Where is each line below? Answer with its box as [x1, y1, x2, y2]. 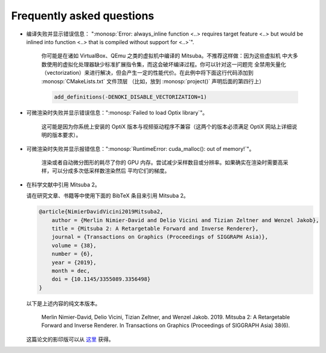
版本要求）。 [51, 132, 81, 139]
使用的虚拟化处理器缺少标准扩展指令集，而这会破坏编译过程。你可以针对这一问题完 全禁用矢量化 [46, 60, 286, 68]
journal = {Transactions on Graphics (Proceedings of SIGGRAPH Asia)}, [51, 234, 269, 241]
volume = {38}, [51, 242, 97, 249]
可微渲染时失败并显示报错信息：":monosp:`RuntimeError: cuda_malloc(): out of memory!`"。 [26, 145, 255, 152]
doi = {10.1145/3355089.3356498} [51, 276, 151, 283]
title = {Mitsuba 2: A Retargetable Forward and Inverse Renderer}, [51, 225, 259, 232]
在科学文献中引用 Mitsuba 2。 [26, 181, 101, 188]
